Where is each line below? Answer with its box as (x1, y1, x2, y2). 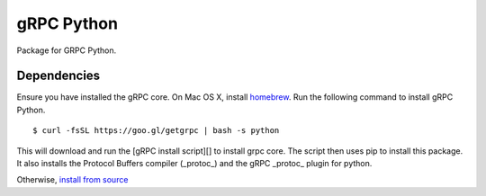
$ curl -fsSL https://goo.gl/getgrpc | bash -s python (32, 126, 280, 136)
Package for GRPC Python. (16, 45, 117, 56)
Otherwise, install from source (16, 174, 129, 185)
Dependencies (16, 68, 101, 84)
